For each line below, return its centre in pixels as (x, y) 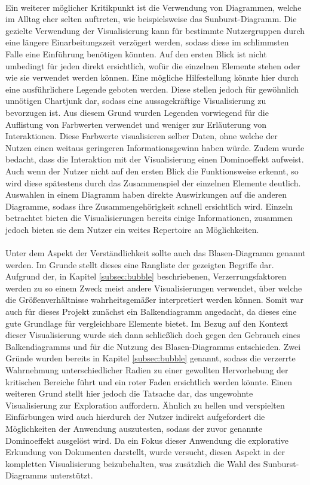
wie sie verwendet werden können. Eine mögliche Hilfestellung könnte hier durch (152, 77)
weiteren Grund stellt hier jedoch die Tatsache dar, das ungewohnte (129, 393)
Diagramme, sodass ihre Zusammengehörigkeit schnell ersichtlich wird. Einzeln (149, 206)
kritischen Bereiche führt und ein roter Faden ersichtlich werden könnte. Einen (149, 381)
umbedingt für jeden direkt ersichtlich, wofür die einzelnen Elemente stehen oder (153, 65)
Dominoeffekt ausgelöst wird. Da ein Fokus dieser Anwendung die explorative (147, 440)
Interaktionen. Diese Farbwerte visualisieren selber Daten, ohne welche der (142, 136)
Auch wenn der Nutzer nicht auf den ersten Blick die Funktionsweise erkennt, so (152, 171)
